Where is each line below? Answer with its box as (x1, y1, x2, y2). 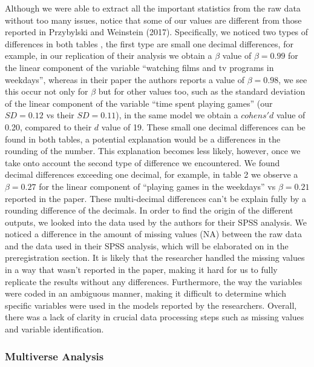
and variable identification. (5, 323, 104, 335)
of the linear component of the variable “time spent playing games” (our (5, 96, 273, 109)
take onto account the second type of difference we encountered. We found (5, 156, 280, 169)
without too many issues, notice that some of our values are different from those (5, 13, 302, 26)
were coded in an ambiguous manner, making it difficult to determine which (5, 287, 286, 300)
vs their (46, 109, 74, 121)
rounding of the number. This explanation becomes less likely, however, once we (5, 144, 301, 157)
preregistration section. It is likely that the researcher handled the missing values (5, 251, 305, 264)
